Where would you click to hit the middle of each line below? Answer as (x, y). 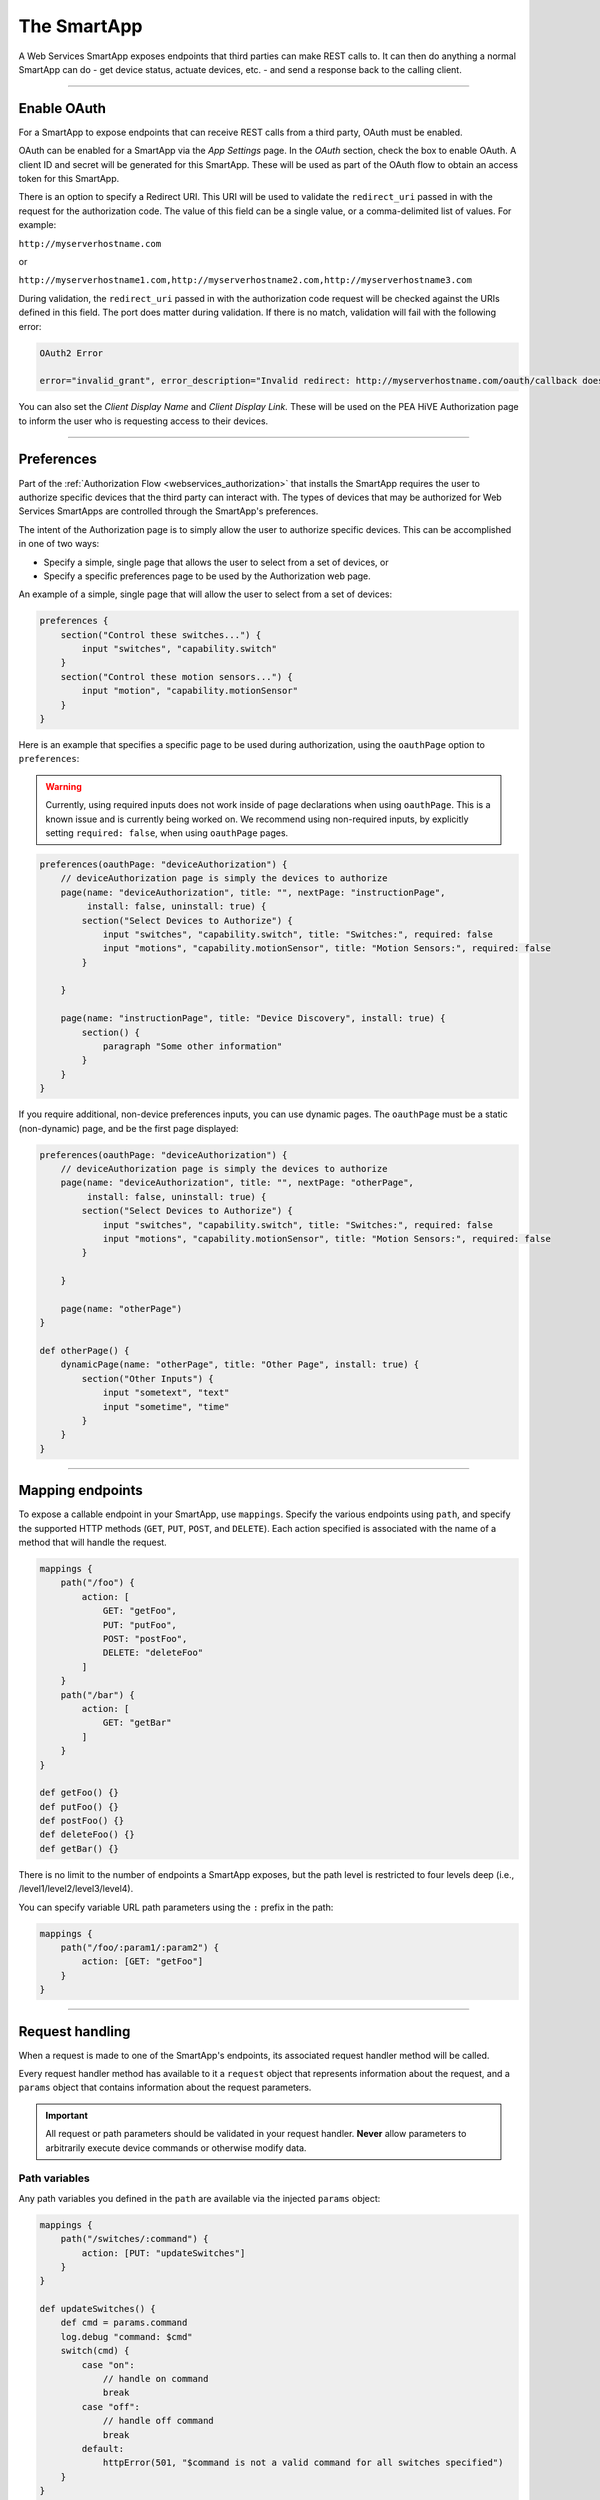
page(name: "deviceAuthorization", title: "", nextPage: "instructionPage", (253, 892)
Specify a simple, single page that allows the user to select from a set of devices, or (216, 562)
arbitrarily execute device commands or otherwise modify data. (176, 2147)
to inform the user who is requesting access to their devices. (143, 421)
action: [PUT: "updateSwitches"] (163, 2253)
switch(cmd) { (95, 2351)
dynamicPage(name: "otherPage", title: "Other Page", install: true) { (240, 1364)
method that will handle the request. (92, 1542)
